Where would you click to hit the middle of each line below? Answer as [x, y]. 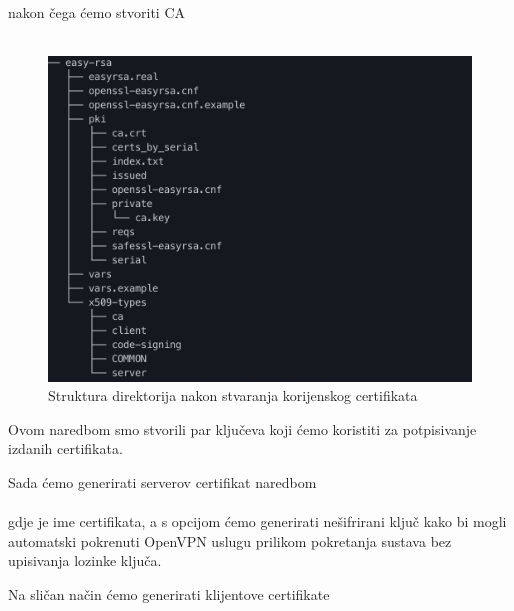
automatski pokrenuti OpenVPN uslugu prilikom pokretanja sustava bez [230, 540]
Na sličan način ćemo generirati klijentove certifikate [169, 593]
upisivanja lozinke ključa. [85, 560]
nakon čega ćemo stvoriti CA [97, 12]
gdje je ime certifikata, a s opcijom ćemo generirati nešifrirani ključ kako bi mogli [257, 521]
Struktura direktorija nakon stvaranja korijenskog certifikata [233, 395]
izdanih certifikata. [65, 448]
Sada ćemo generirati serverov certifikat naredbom [162, 482]
